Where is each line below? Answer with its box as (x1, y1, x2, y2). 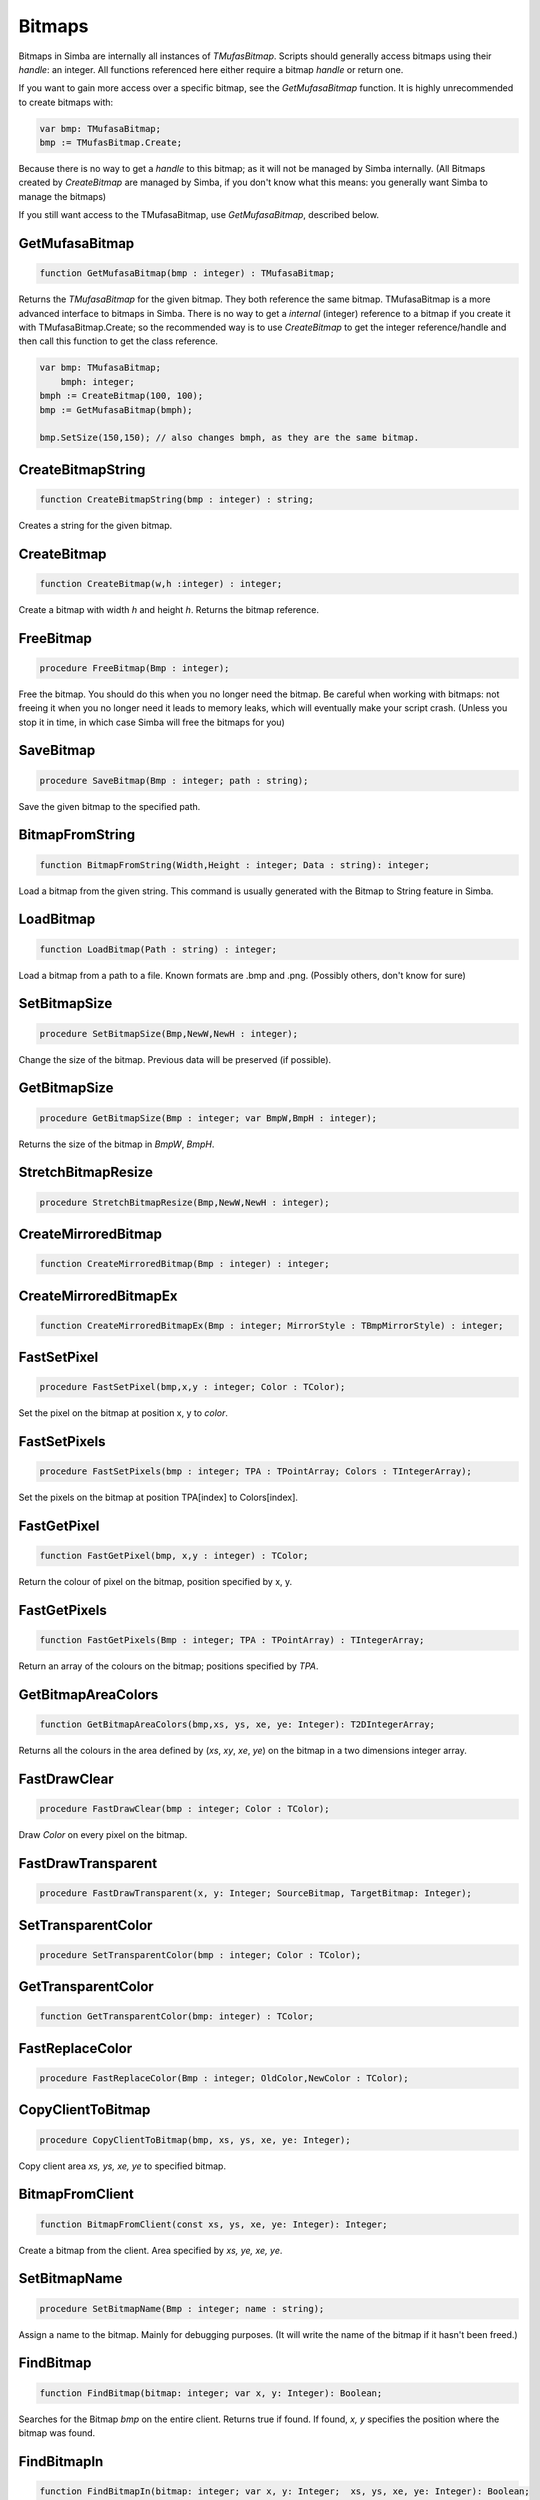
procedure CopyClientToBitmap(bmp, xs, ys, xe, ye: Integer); (39, 2134, 351, 2145)
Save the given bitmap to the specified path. (18, 800, 201, 812)
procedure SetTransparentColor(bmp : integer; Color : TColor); (39, 1949, 362, 1960)
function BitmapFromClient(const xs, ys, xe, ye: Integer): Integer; (39, 2218, 388, 2230)
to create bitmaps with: (18, 96, 114, 108)
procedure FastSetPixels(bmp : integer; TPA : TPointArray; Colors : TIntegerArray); (39, 1466, 472, 1477)
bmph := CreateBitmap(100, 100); (39, 390, 204, 402)
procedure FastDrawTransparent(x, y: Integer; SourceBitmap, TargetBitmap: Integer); (39, 1888, 472, 1899)
